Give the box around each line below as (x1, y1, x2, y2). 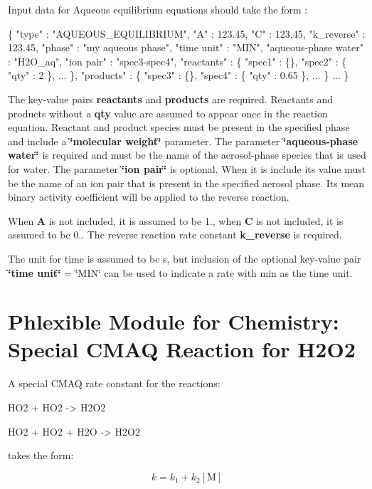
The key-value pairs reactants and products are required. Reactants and (8, 91, 334, 106)
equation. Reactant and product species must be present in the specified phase (8, 120, 350, 135)
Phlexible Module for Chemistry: (8, 307, 339, 336)
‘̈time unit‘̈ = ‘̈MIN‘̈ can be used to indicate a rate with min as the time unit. (8, 265, 353, 280)
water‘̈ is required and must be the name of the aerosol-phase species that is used (8, 147, 366, 162)
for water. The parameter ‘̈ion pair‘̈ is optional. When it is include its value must (8, 161, 366, 176)
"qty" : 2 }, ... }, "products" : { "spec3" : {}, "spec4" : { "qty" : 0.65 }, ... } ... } (8, 68, 349, 83)
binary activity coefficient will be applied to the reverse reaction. (8, 189, 289, 204)
